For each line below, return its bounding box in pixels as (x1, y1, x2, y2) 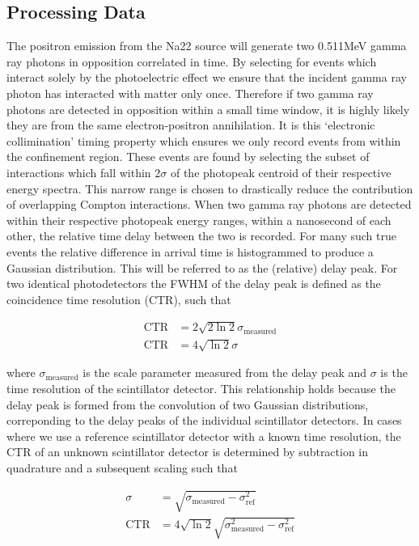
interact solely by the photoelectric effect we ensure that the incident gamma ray (6, 69, 407, 86)
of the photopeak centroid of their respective (170, 163, 391, 180)
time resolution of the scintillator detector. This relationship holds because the (6, 380, 396, 397)
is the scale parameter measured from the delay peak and (83, 364, 367, 381)
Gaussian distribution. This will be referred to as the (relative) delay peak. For (6, 259, 398, 276)
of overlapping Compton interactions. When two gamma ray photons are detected (6, 196, 412, 213)
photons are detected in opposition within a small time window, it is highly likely (6, 100, 410, 117)
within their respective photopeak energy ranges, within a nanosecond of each (6, 211, 391, 228)
